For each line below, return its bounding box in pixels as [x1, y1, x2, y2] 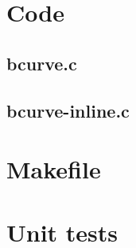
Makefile [6, 153, 101, 186]
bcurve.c [6, 50, 77, 75]
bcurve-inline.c [6, 98, 130, 122]
